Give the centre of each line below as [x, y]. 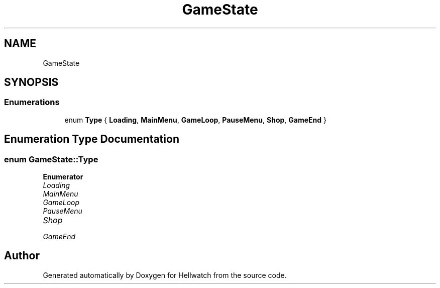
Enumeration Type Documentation [92, 139]
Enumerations [32, 102]
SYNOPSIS [31, 82]
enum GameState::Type [51, 159]
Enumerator [63, 177]
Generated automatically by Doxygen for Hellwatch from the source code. [165, 275]
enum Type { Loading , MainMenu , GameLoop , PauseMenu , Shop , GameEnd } [196, 120]
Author [22, 256]
